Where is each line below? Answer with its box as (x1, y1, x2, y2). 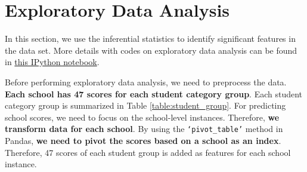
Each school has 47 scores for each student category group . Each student (5, 87, 303, 100)
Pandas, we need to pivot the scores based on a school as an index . (5, 134, 281, 146)
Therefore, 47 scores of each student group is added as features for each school (5, 146, 291, 158)
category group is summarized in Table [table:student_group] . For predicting (5, 99, 286, 112)
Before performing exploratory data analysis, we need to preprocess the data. (5, 75, 287, 88)
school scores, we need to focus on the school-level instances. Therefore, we (5, 110, 280, 123)
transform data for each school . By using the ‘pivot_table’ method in (5, 122, 283, 135)
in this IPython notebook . (5, 56, 100, 68)
